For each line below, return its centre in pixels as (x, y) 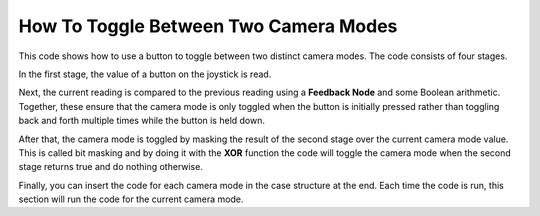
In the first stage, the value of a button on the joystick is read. (145, 74)
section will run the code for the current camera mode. (131, 199)
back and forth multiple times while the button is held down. (141, 121)
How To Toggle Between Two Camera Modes (208, 26)
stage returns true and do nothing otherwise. (111, 167)
